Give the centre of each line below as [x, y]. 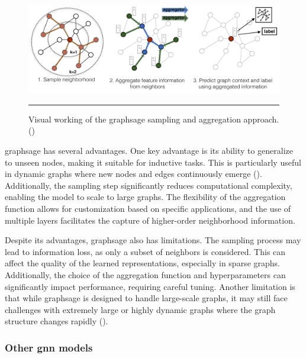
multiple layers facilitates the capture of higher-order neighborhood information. [150, 220]
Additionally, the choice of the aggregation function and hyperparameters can [145, 275]
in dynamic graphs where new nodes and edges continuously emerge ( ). [133, 174]
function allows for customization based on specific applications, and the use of [148, 209]
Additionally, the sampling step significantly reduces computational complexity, [149, 185]
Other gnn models [49, 347]
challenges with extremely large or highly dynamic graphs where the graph [140, 309]
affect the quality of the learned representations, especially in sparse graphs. [142, 263]
